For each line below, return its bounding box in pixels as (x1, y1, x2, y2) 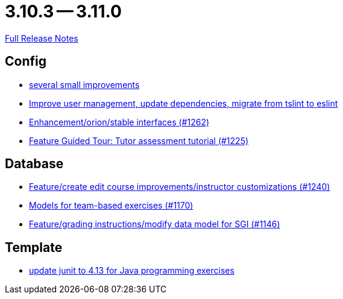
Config (5, 54, 46, 69)
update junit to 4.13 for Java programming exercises (29, 265, 234, 276)
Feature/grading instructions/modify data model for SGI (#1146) (29, 219, 280, 230)
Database (5, 156, 64, 172)
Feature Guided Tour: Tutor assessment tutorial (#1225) (29, 135, 249, 146)
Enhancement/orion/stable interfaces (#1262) (29, 116, 210, 127)
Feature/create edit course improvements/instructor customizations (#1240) (29, 181, 330, 192)
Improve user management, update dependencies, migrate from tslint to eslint (29, 98, 338, 109)
